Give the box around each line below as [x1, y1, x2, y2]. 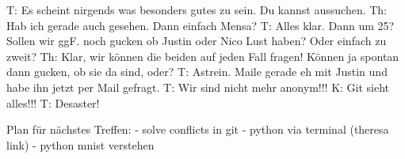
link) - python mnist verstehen [6, 136, 155, 153]
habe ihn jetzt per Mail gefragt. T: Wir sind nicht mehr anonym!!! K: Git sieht [6, 78, 390, 95]
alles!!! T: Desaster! [6, 94, 100, 111]
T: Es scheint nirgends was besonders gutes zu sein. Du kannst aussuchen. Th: [6, 2, 388, 17]
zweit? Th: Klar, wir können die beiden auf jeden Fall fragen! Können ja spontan [6, 47, 399, 64]
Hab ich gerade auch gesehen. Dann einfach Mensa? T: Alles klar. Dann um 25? [6, 17, 395, 33]
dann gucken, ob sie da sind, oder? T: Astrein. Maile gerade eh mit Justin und [6, 63, 388, 80]
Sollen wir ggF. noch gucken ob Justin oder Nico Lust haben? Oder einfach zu [6, 32, 387, 49]
